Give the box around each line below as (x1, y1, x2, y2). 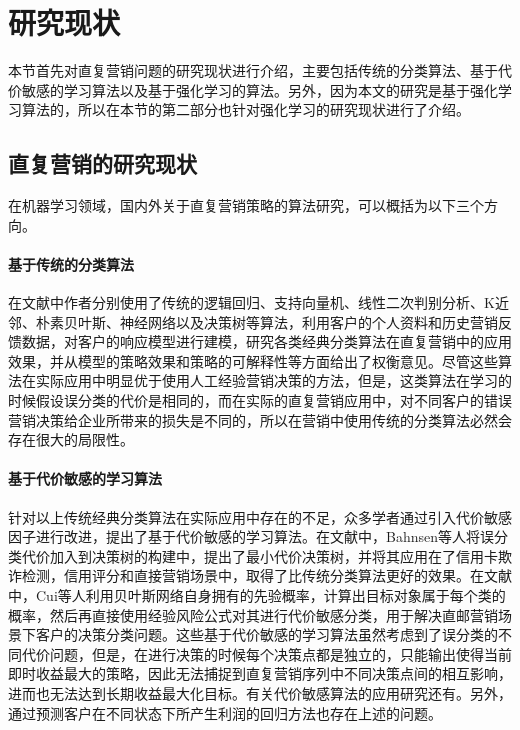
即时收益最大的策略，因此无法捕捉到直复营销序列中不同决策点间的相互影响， (8, 663, 512, 684)
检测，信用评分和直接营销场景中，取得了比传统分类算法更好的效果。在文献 (21, 565, 512, 586)
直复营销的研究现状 (8, 148, 197, 179)
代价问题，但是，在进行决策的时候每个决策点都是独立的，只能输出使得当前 (21, 643, 512, 664)
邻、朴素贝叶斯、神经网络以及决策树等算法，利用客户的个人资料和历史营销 (8, 311, 498, 332)
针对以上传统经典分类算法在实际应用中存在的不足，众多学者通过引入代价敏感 (8, 506, 512, 527)
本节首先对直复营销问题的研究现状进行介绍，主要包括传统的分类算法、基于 (8, 60, 498, 81)
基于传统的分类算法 (8, 253, 134, 274)
